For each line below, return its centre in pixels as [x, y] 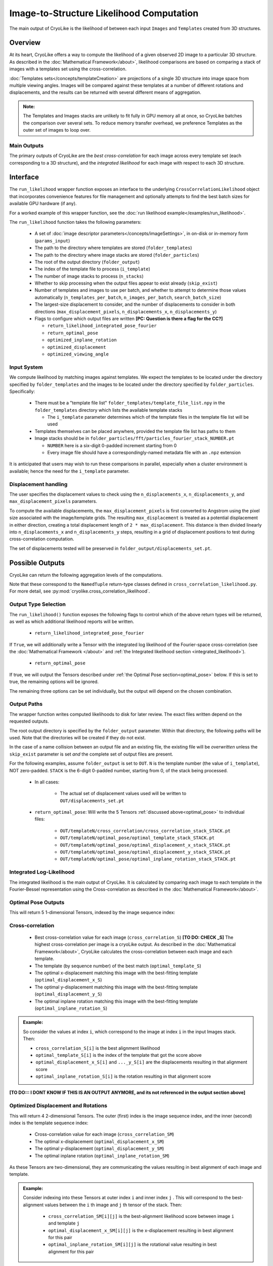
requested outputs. [29, 721]
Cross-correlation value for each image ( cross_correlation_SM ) [104, 1134]
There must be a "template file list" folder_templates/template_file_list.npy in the [130, 403]
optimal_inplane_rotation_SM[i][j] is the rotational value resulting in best [132, 1244]
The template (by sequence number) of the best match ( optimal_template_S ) [118, 966]
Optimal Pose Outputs [37, 902]
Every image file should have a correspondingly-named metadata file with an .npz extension [144, 453]
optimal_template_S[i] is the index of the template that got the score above [119, 1055]
